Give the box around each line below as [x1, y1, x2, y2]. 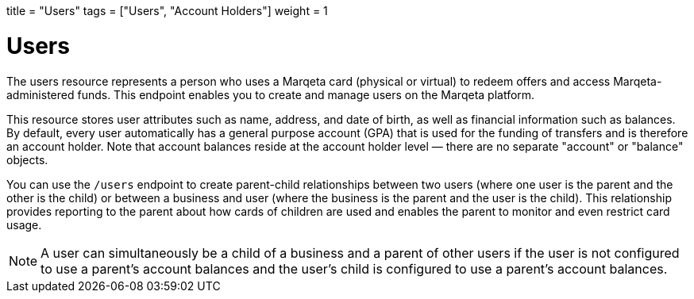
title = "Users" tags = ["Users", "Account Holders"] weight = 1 [6, 4, 328, 17]
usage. [6, 217, 42, 232]
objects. [6, 152, 48, 167]
